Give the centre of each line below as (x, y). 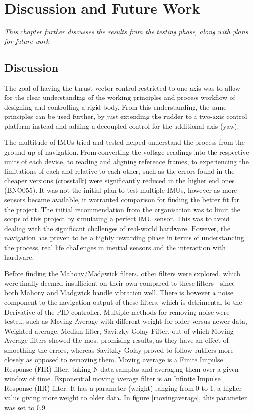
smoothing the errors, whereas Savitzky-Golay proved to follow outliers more (119, 349)
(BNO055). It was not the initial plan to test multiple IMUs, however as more (121, 190)
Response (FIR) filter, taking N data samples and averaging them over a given (122, 369)
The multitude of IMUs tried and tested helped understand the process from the (125, 142)
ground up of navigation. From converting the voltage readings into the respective (127, 152)
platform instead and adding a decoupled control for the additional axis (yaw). (122, 126)
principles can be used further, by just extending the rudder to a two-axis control (126, 116)
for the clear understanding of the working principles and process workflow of (120, 97)
